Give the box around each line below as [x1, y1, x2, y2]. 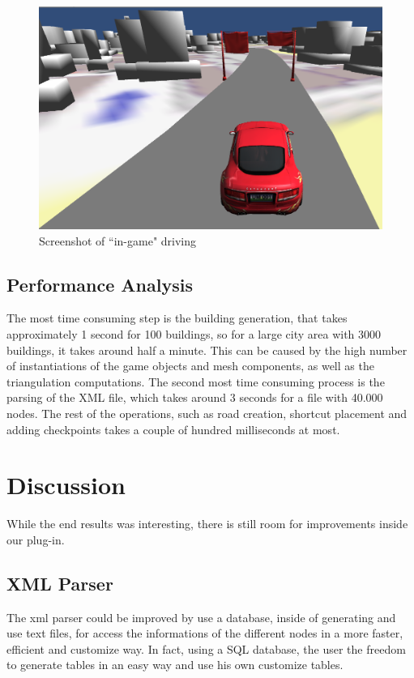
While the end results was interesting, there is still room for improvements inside [6, 515, 408, 532]
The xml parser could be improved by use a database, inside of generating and [6, 608, 396, 625]
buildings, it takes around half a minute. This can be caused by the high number [6, 341, 408, 358]
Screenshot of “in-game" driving [39, 232, 197, 249]
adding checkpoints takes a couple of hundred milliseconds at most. [6, 420, 340, 437]
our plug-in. [6, 531, 65, 548]
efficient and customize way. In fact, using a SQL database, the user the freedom [6, 640, 406, 657]
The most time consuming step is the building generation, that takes [6, 309, 348, 326]
